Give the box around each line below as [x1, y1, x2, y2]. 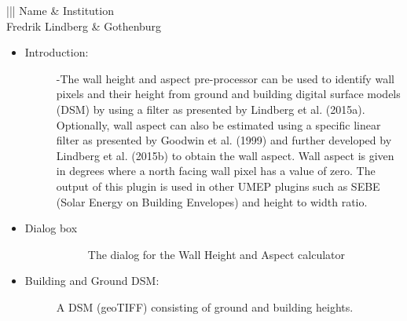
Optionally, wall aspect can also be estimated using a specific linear [56, 116, 381, 133]
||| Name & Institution [6, 2, 114, 18]
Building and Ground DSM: [24, 272, 159, 289]
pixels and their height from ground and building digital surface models [56, 86, 401, 102]
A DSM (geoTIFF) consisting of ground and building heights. [56, 298, 354, 315]
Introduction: [24, 44, 89, 60]
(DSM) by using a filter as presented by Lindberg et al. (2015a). [56, 100, 365, 117]
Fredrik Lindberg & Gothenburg [6, 17, 162, 34]
